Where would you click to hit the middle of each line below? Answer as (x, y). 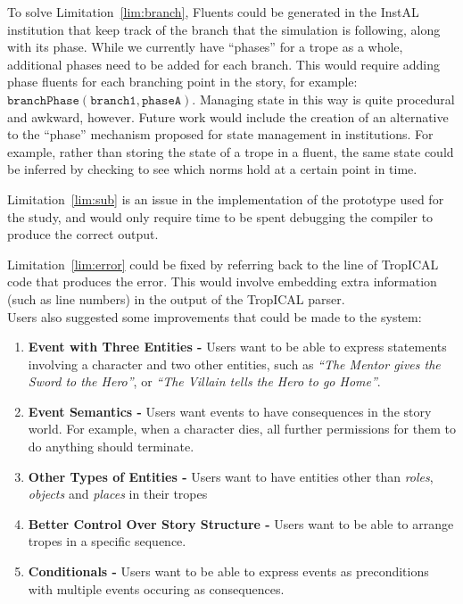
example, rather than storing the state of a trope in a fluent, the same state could (231, 151)
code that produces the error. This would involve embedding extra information (222, 281)
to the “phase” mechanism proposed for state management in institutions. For (220, 134)
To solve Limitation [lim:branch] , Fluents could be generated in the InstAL (213, 12)
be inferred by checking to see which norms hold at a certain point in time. (212, 169)
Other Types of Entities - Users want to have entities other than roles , (231, 476)
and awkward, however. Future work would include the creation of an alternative (228, 116)
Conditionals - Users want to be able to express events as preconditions (228, 571)
